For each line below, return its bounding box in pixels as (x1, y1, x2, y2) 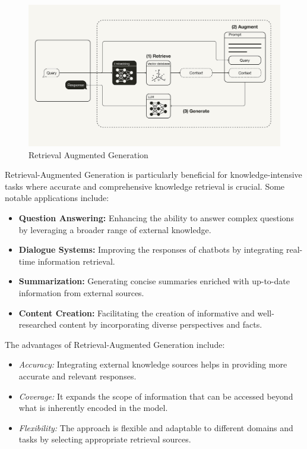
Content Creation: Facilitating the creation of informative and (18, 306, 255, 319)
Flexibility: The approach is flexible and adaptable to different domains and (18, 421, 293, 434)
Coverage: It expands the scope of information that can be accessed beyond (18, 390, 293, 402)
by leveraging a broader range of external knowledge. (18, 223, 211, 236)
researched (18, 318, 57, 331)
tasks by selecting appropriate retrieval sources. (18, 433, 191, 445)
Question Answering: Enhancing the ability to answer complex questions (18, 212, 294, 224)
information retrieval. (37, 255, 115, 267)
